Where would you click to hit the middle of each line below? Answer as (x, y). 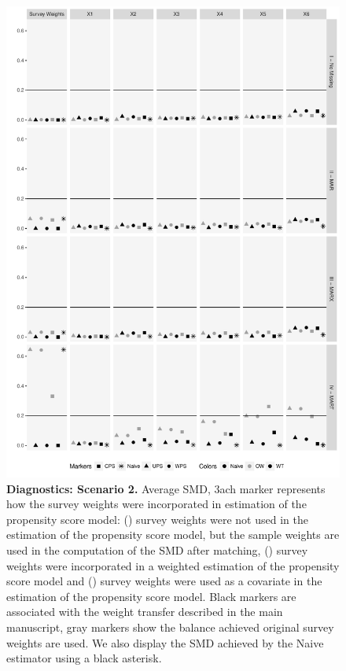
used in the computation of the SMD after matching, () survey (157, 550)
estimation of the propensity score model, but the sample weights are (173, 535)
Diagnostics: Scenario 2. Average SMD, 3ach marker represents (166, 488)
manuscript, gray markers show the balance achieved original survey (170, 627)
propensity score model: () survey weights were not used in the (157, 519)
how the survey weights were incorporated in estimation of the (156, 504)
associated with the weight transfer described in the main (145, 612)
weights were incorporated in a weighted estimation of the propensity (173, 565)
